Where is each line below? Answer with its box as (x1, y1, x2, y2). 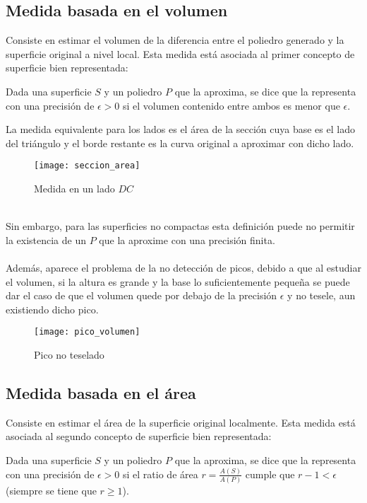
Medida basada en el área (6, 382, 196, 403)
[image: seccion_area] (34, 161, 140, 171)
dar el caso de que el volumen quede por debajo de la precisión (6, 288, 277, 303)
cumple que (245, 466, 295, 481)
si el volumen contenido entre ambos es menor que (123, 98, 340, 112)
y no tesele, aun (287, 288, 356, 303)
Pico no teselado (34, 347, 104, 362)
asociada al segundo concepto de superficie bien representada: (6, 429, 272, 444)
